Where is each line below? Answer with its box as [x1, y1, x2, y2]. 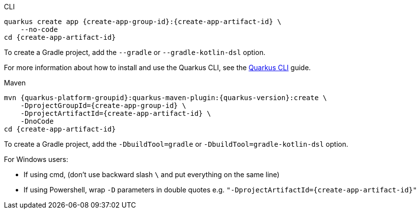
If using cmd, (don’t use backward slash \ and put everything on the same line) [24, 170, 280, 179]
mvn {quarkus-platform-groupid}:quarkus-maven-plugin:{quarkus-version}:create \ [4, 94, 327, 102]
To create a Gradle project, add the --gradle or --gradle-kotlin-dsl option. [4, 48, 266, 56]
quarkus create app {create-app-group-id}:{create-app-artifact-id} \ [4, 18, 281, 26]
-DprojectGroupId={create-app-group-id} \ [20, 102, 186, 109]
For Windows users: [4, 155, 68, 163]
